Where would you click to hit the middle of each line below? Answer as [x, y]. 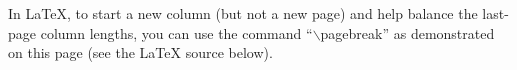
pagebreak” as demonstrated [407, 32]
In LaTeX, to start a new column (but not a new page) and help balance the [243, 13]
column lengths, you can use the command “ [176, 32]
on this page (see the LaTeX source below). [140, 52]
